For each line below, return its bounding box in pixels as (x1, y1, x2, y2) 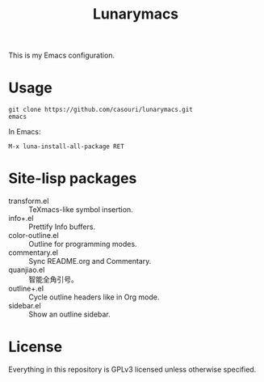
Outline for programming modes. (28, 240, 137, 249)
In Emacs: (8, 127, 41, 137)
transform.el (8, 196, 49, 206)
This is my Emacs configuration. (8, 50, 115, 61)
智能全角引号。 (28, 274, 78, 284)
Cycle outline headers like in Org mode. (28, 292, 160, 302)
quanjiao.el (8, 265, 45, 275)
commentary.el (8, 248, 59, 257)
